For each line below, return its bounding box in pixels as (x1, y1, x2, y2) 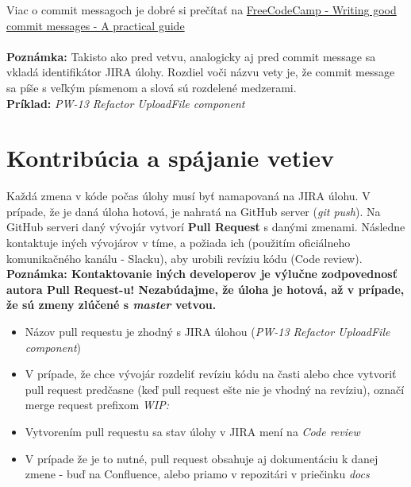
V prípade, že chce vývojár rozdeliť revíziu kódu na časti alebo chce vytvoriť (25, 365, 397, 382)
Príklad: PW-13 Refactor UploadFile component (6, 95, 245, 111)
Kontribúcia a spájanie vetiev (6, 141, 334, 174)
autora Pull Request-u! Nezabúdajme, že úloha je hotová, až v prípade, (6, 280, 405, 297)
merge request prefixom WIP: (25, 396, 169, 413)
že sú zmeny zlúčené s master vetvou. (6, 296, 217, 313)
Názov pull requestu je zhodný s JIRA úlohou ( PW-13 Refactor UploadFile (25, 323, 390, 340)
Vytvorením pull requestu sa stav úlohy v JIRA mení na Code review (25, 423, 360, 439)
